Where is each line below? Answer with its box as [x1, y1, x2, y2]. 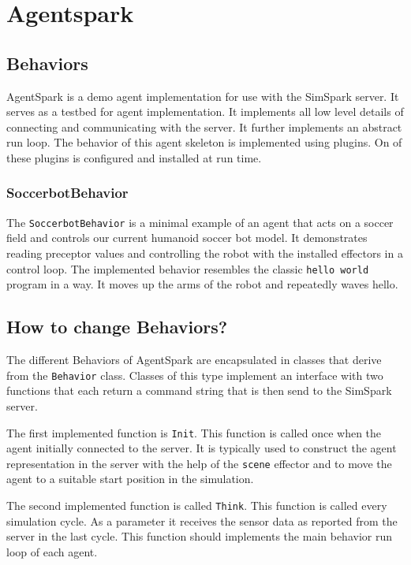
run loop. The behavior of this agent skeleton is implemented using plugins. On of [6, 134, 402, 151]
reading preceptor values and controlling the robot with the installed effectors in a [6, 245, 403, 262]
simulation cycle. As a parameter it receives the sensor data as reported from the [6, 512, 398, 529]
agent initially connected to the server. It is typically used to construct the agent [6, 440, 397, 456]
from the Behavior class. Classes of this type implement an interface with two [6, 366, 383, 383]
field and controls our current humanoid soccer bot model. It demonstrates [6, 229, 368, 246]
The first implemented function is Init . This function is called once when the [6, 424, 382, 440]
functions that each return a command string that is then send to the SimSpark [6, 382, 392, 399]
